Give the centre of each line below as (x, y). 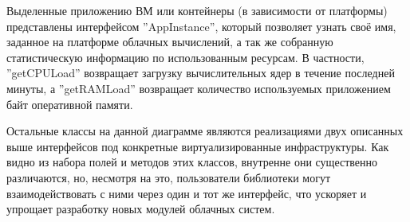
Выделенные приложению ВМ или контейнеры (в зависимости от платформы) (197, 10)
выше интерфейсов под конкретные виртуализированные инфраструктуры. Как (198, 146)
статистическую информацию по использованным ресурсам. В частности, (185, 57)
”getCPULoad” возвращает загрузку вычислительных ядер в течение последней (201, 73)
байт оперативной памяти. (70, 104)
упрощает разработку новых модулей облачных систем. (141, 209)
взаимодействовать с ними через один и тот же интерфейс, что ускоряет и (187, 193)
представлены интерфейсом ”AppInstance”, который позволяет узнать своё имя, (201, 26)
